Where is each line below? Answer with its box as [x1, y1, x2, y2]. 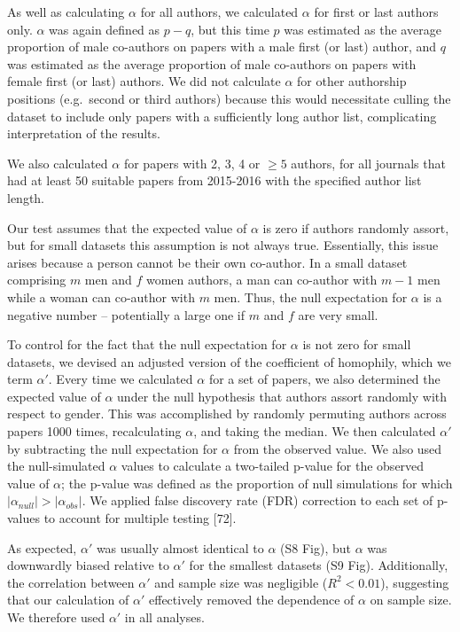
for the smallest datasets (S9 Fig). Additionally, [189, 556, 448, 574]
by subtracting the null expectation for [7, 439, 218, 457]
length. [7, 188, 45, 207]
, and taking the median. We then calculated [193, 422, 436, 441]
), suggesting [380, 573, 449, 591]
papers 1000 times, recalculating [7, 422, 182, 441]
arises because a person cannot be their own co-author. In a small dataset [7, 253, 408, 271]
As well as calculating [7, 3, 125, 20]
